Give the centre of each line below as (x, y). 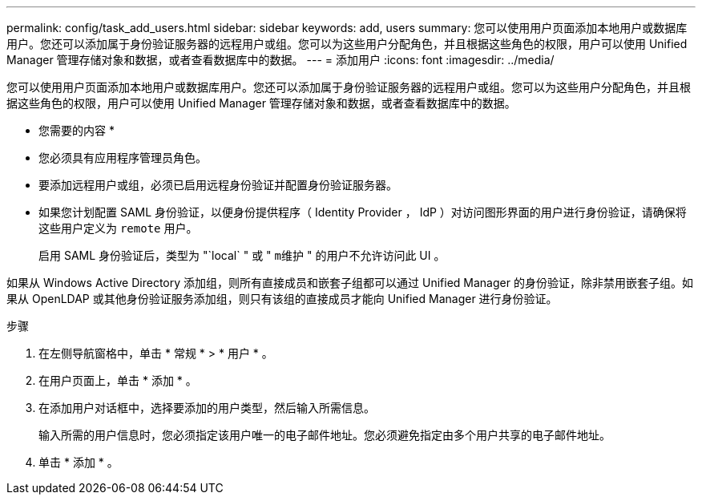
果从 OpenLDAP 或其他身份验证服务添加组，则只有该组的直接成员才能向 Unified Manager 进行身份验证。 (282, 299)
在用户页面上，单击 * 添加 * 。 (118, 380)
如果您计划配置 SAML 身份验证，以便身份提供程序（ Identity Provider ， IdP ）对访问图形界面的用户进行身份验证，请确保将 (363, 212)
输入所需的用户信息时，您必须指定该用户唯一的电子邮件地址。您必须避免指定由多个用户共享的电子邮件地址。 (325, 435)
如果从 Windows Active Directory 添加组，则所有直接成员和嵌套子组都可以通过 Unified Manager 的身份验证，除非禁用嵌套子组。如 (350, 283)
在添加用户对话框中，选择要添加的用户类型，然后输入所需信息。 (207, 408)
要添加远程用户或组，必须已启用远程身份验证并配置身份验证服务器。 (218, 185)
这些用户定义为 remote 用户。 (118, 228)
